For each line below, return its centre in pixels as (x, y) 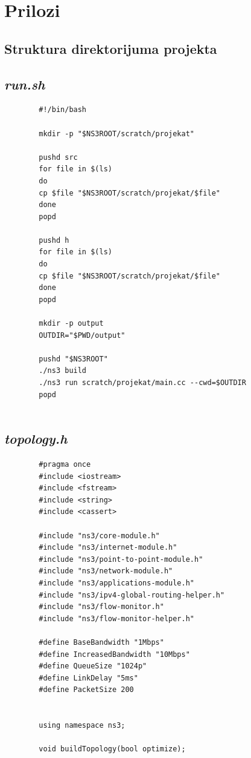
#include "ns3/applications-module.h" (116, 583)
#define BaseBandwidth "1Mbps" (101, 642)
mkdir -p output (71, 324)
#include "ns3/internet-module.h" (108, 548)
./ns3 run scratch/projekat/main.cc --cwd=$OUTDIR (142, 383)
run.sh (25, 84)
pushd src (58, 157)
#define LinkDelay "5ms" (88, 678)
